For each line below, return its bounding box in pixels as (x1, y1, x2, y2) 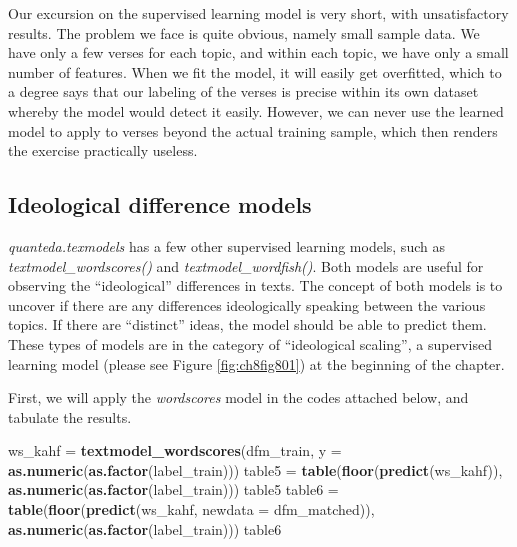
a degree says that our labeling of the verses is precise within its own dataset (8, 81, 479, 102)
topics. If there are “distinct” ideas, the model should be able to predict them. (8, 314, 487, 335)
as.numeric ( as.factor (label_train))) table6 (8, 518, 282, 539)
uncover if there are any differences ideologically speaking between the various (8, 294, 486, 315)
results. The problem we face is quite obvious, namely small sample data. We (8, 22, 480, 43)
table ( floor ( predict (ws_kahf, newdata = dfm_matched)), (8, 499, 375, 520)
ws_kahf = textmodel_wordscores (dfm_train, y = (8, 440, 342, 461)
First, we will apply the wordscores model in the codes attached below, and (8, 387, 469, 408)
